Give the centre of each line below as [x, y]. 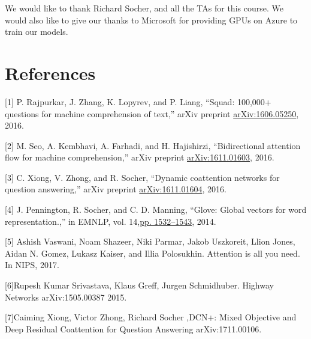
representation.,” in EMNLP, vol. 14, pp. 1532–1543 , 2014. [111, 221]
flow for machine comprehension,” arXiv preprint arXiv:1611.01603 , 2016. [140, 157]
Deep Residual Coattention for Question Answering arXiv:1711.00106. [133, 328]
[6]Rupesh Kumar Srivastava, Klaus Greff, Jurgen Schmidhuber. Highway [139, 285]
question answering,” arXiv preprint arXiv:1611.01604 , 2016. [116, 189]
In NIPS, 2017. [32, 265]
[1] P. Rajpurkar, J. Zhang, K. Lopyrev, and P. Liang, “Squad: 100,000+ [138, 101]
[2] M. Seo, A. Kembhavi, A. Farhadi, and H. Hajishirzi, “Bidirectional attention [153, 145]
